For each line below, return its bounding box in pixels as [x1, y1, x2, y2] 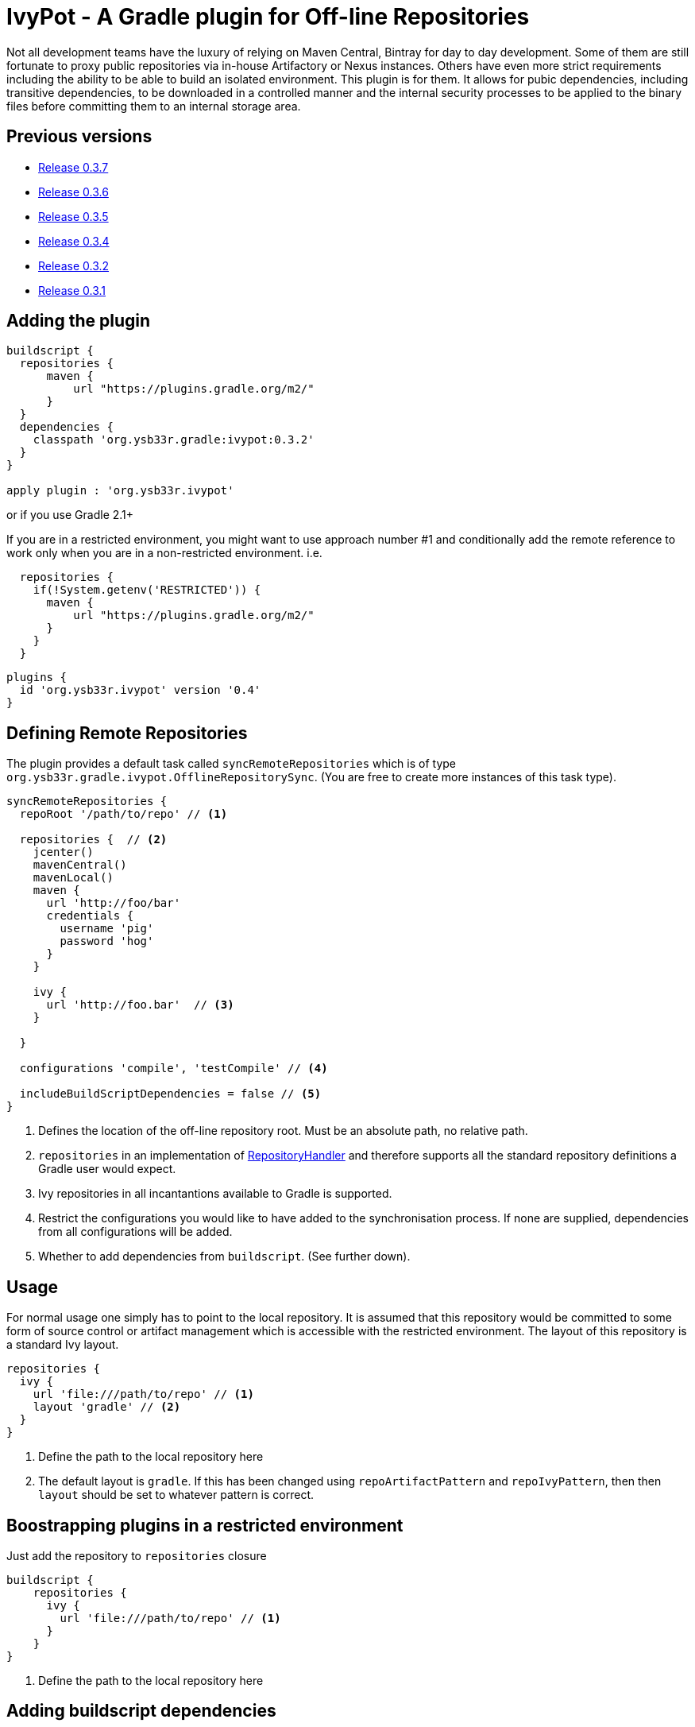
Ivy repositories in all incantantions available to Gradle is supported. [38, 1187, 392, 1201]
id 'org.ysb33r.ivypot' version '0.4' [19, 683, 261, 697]
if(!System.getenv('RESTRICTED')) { [33, 583, 261, 597]
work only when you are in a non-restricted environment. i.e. [6, 546, 322, 560]
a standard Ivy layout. [6, 1338, 119, 1352]
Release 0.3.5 [38, 209, 109, 223]
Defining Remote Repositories [6, 722, 248, 743]
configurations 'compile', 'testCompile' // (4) [19, 1062, 328, 1075]
